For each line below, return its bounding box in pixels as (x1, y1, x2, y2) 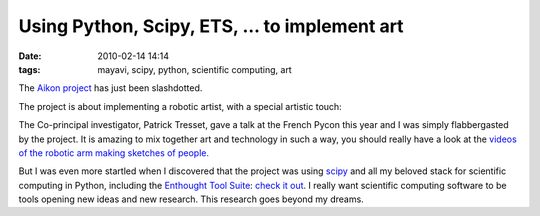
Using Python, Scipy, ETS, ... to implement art (18, 15, 404, 37)
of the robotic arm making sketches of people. (18, 146, 210, 159)
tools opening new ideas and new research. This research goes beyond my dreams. (18, 193, 364, 205)
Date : (18, 50, 42, 62)
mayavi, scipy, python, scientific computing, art (97, 63, 292, 75)
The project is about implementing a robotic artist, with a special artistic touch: (18, 100, 342, 112)
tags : (18, 63, 41, 75)
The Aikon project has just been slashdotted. (18, 82, 203, 94)
